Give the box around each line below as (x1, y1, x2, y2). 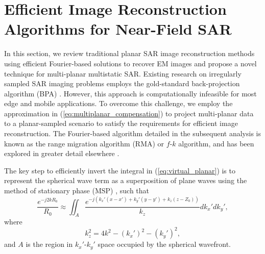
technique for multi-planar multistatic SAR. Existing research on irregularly (4, 68, 242, 79)
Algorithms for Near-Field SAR (4, 18, 232, 39)
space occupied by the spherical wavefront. (98, 239, 231, 249)
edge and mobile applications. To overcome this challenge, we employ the (4, 98, 233, 109)
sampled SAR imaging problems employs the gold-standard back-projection (4, 78, 240, 89)
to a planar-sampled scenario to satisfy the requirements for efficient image (4, 118, 238, 129)
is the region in (26, 239, 73, 249)
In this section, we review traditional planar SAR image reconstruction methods (4, 48, 255, 59)
